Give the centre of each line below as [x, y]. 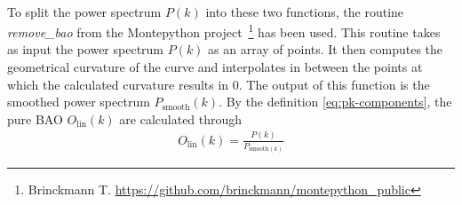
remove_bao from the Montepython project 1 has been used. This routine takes [224, 31]
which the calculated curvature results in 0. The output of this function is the [219, 84]
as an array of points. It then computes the [326, 49]
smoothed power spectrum [79, 102]
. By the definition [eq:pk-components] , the [335, 102]
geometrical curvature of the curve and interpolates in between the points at [215, 67]
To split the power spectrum [84, 11]
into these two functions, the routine [305, 11]
